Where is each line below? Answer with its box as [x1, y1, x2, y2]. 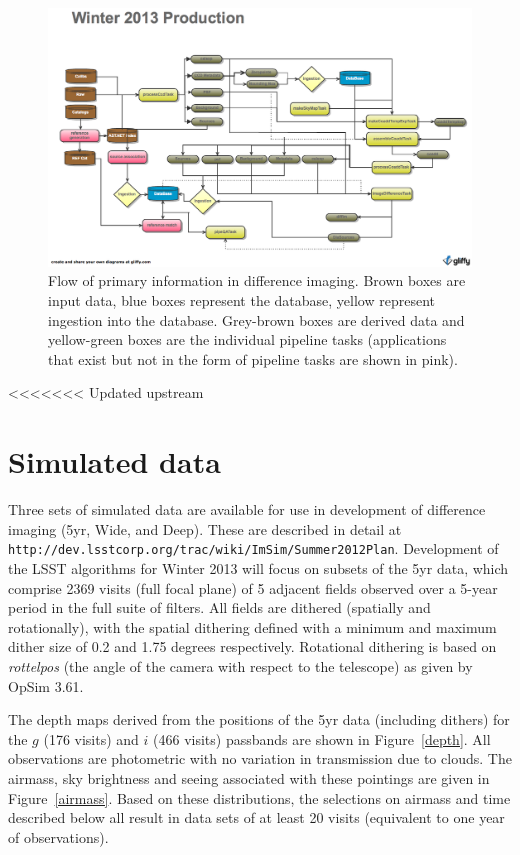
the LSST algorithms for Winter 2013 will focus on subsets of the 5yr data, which [8, 557, 509, 578]
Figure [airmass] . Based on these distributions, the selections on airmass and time [8, 787, 511, 808]
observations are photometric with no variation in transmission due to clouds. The [8, 748, 512, 769]
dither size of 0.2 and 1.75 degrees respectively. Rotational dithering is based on [8, 636, 497, 657]
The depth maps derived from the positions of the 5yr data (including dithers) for [8, 709, 510, 730]
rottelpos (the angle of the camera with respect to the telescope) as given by [8, 655, 473, 676]
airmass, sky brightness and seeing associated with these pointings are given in [8, 767, 490, 788]
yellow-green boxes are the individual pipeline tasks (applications [48, 329, 447, 350]
